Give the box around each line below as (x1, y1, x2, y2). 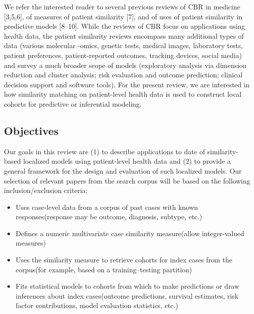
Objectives (4, 123, 59, 138)
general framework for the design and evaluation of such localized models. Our (4, 165, 242, 176)
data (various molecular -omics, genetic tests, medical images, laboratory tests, (4, 40, 243, 51)
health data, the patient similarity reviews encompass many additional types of (4, 30, 244, 41)
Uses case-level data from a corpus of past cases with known (15, 201, 198, 212)
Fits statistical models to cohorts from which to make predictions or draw (15, 281, 240, 291)
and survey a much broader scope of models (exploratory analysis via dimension (4, 60, 247, 70)
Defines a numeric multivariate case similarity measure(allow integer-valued (15, 228, 245, 238)
